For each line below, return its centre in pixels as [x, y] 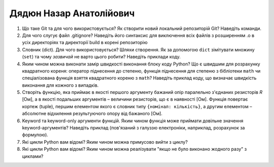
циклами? [33, 156]
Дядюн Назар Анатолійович [72, 13]
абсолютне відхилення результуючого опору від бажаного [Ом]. [92, 114]
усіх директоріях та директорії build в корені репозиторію [85, 43]
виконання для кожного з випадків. [60, 85]
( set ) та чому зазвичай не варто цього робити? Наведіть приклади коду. [101, 57]
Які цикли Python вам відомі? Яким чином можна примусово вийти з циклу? [105, 142]
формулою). [35, 135]
